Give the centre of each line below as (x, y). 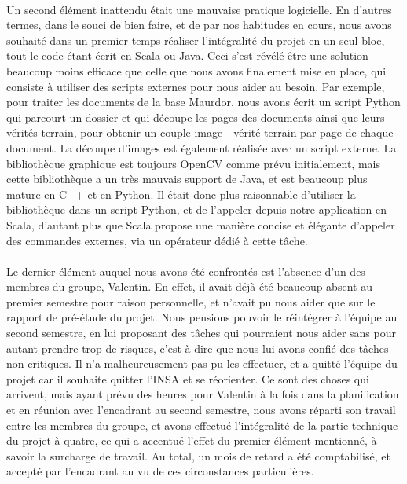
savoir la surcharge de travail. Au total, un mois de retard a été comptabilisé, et (198, 455)
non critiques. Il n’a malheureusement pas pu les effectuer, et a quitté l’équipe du (202, 363)
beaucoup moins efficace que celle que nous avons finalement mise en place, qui (196, 70)
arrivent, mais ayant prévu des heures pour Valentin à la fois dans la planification (203, 394)
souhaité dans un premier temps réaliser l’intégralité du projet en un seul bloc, (196, 40)
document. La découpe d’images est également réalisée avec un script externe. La (202, 147)
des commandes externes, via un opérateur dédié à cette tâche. (157, 240)
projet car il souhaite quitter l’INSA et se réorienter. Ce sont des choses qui (188, 378)
